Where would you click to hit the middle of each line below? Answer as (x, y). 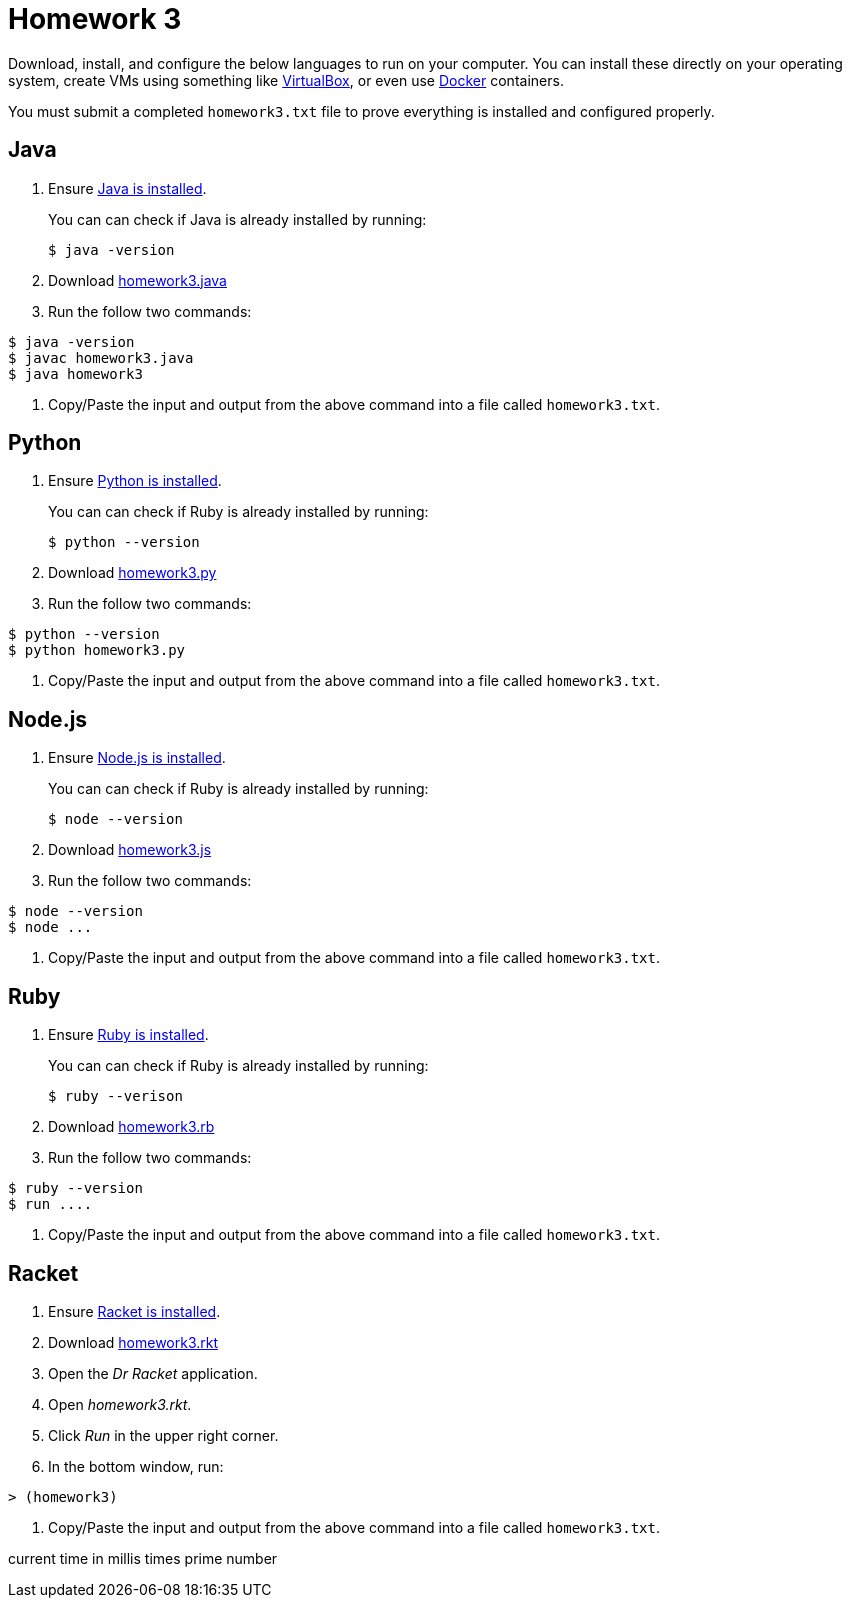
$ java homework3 (75, 373)
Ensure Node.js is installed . (137, 758)
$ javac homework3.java (101, 357)
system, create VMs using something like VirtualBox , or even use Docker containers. (286, 80)
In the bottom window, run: (136, 1466)
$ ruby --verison (115, 1096)
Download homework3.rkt (133, 1342)
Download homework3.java (137, 280)
